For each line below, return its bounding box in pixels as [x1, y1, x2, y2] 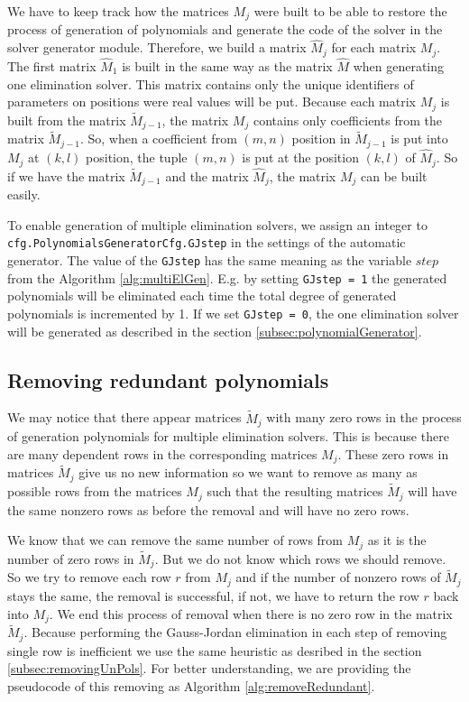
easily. [7, 185, 41, 204]
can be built [361, 166, 428, 185]
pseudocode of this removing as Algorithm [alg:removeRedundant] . [7, 676, 375, 695]
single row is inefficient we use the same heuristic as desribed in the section [7, 641, 422, 660]
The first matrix [7, 56, 97, 75]
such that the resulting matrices [207, 482, 383, 501]
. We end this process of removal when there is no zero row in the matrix [49, 604, 453, 623]
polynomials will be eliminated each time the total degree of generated [7, 286, 397, 305]
